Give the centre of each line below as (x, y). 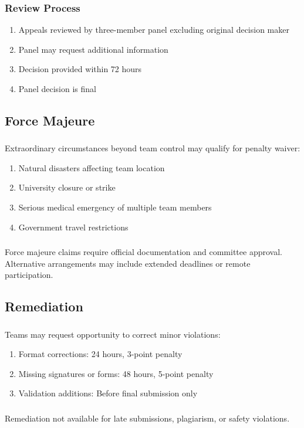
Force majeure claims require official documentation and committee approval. (143, 252)
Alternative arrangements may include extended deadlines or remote (128, 263)
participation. (29, 275)
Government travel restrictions (73, 227)
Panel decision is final (57, 89)
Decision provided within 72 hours (80, 69)
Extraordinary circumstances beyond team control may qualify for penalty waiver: (153, 148)
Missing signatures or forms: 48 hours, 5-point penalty (116, 373)
